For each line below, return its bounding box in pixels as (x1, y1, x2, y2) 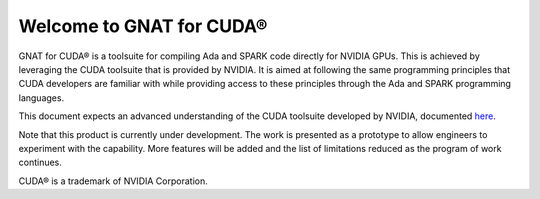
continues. (18, 156, 62, 169)
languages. (18, 91, 65, 104)
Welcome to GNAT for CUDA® (18, 15, 268, 37)
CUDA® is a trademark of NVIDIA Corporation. (18, 175, 209, 187)
